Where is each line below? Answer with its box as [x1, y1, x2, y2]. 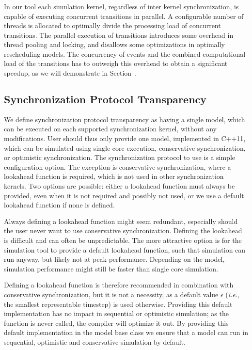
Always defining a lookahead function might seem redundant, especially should [4, 216, 238, 226]
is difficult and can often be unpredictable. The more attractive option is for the [4, 235, 242, 245]
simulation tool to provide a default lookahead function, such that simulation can [4, 244, 246, 255]
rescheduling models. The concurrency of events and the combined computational [4, 48, 246, 59]
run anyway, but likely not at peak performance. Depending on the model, [4, 254, 225, 264]
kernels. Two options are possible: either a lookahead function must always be [4, 181, 235, 191]
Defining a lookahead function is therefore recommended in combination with [4, 280, 234, 290]
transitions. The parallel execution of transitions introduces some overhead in [4, 30, 234, 40]
